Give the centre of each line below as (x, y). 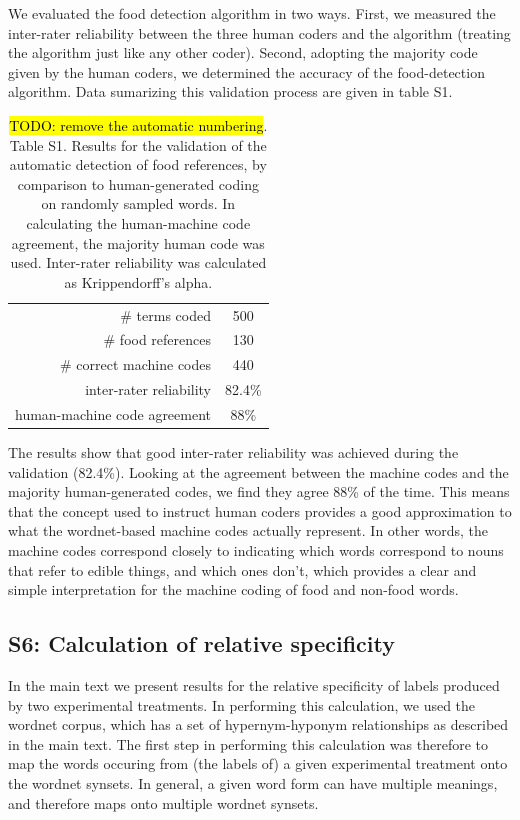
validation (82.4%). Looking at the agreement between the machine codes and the (258, 471)
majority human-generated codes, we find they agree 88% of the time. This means (259, 491)
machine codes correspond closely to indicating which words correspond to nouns (256, 550)
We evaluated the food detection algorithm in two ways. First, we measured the (252, 13)
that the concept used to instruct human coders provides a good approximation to (260, 510)
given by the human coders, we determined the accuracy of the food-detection (246, 71)
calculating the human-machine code (138, 222)
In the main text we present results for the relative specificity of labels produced (254, 684)
